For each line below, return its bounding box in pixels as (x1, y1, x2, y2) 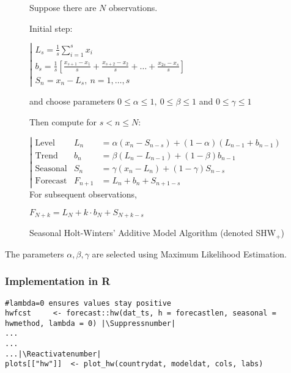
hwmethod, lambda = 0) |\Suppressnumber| (5, 319, 176, 328)
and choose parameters (29, 95, 115, 108)
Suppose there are (29, 1, 97, 13)
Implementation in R (5, 273, 111, 289)
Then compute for (29, 115, 97, 128)
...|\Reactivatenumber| (5, 349, 101, 358)
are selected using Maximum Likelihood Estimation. (92, 247, 287, 260)
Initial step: (29, 21, 73, 34)
